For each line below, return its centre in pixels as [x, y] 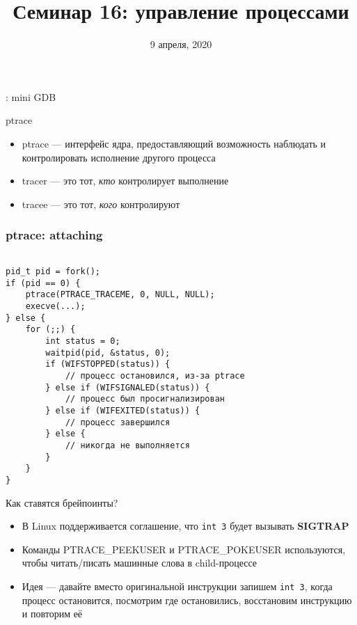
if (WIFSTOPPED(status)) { [108, 364]
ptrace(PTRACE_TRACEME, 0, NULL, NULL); [120, 295]
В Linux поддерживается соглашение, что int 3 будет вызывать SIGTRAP [185, 526]
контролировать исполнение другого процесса [119, 157]
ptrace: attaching [54, 235]
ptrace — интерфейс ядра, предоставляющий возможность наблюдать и [174, 143]
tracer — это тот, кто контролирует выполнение [125, 181]
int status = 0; [83, 341]
